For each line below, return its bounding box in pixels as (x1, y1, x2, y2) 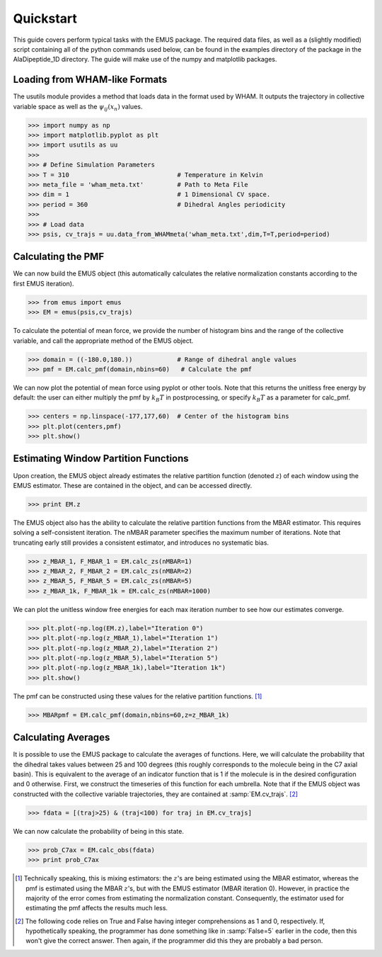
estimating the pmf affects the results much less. (25, 904, 168, 912)
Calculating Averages (13, 732, 110, 744)
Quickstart (13, 11, 78, 26)
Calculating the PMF (13, 251, 105, 263)
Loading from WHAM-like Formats (13, 74, 168, 86)
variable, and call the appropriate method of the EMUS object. (13, 336, 194, 345)
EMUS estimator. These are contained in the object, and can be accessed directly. (13, 481, 253, 489)
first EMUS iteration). (13, 279, 74, 288)
